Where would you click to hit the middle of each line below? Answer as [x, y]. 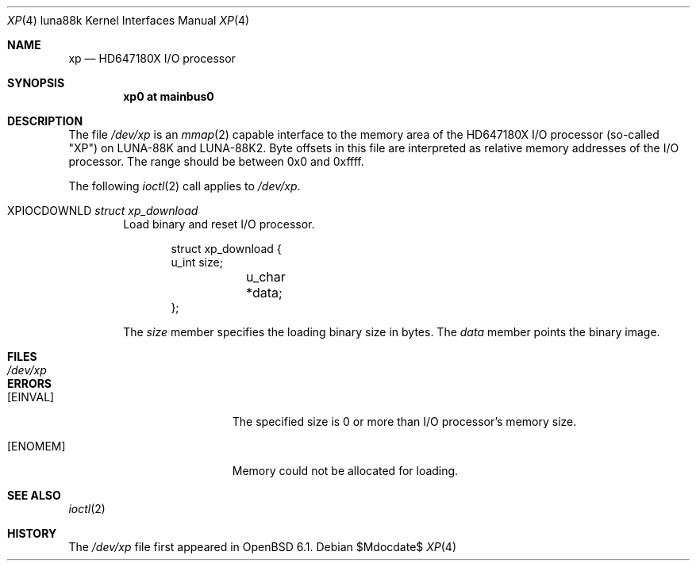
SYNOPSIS [36, 83]
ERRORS [30, 383]
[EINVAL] [31, 397]
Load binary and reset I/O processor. [219, 224]
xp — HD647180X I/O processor [152, 58]
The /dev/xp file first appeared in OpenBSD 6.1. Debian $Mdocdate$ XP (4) [263, 547]
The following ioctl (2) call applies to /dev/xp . [185, 186]
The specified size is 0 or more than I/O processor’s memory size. [404, 421]
